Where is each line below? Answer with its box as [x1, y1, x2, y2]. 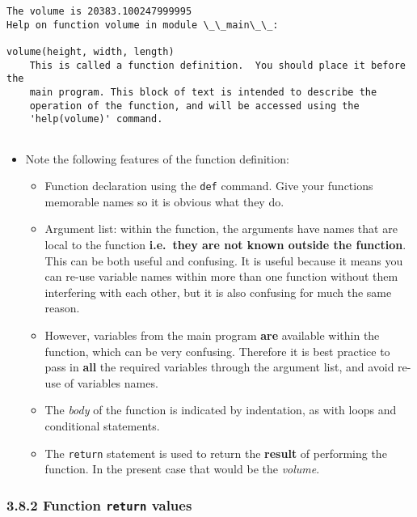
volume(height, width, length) [6, 45, 175, 57]
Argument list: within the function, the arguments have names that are [44, 220, 398, 237]
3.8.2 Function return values [6, 494, 192, 515]
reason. [44, 299, 80, 316]
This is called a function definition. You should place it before [29, 59, 406, 71]
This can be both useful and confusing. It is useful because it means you [44, 252, 403, 269]
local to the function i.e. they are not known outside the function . [44, 236, 406, 252]
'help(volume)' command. [29, 113, 163, 125]
